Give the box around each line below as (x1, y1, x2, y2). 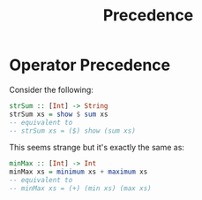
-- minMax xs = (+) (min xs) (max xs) (9, 184, 152, 193)
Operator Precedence (9, 55, 170, 75)
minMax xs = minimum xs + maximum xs (9, 167, 148, 177)
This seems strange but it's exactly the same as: (9, 142, 185, 153)
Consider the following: (9, 84, 94, 95)
